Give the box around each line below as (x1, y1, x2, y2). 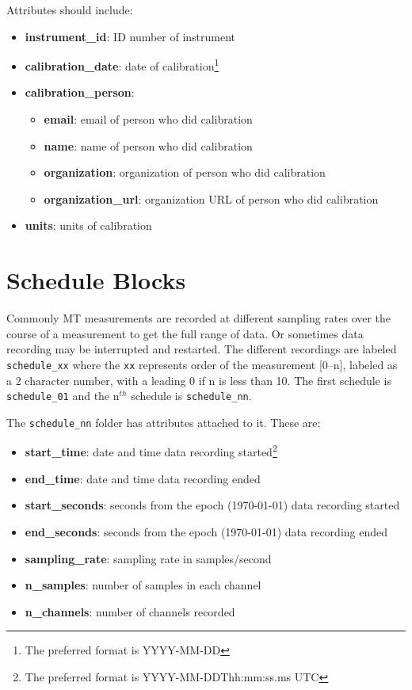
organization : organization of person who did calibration (44, 164, 326, 181)
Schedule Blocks (6, 264, 186, 296)
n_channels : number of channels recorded (25, 603, 235, 619)
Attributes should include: (6, 2, 133, 17)
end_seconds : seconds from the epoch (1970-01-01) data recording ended (25, 523, 388, 539)
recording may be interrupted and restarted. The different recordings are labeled (6, 341, 397, 357)
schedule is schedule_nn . (131, 387, 252, 404)
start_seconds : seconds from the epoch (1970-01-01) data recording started (25, 497, 400, 513)
